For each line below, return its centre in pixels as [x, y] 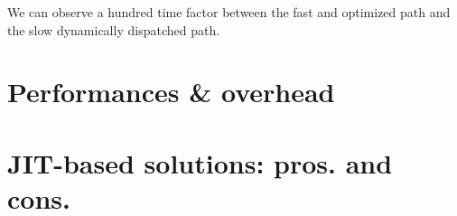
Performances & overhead [171, 92]
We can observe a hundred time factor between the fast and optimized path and [229, 12]
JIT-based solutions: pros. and [200, 162]
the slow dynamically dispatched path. [114, 29]
